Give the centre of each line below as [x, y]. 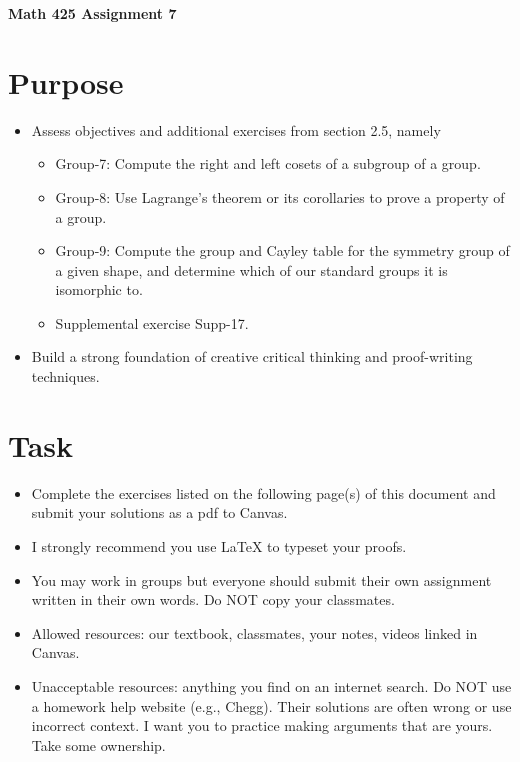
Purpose [66, 81]
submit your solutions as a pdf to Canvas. [159, 512]
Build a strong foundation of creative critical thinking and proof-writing [252, 356]
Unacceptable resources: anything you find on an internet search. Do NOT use [271, 685]
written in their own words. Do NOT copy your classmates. [213, 599]
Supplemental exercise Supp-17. [152, 322]
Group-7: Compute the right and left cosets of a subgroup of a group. [268, 163]
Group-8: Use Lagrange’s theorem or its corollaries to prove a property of [280, 196]
